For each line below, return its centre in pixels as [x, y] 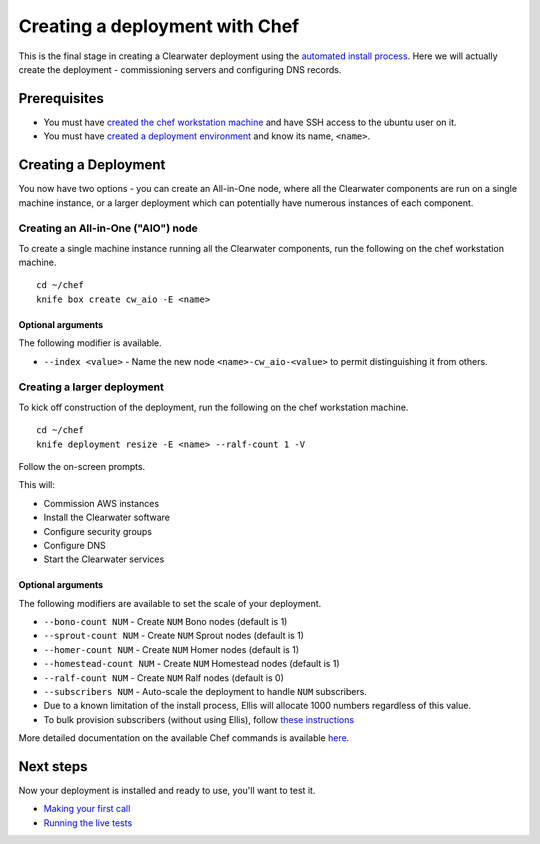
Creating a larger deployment [91, 387]
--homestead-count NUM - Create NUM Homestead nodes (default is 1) [191, 664]
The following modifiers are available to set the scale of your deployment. [170, 603]
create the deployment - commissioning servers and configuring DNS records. [180, 69]
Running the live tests [88, 822]
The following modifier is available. [90, 343]
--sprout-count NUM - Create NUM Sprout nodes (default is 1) [174, 636]
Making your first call [87, 809]
